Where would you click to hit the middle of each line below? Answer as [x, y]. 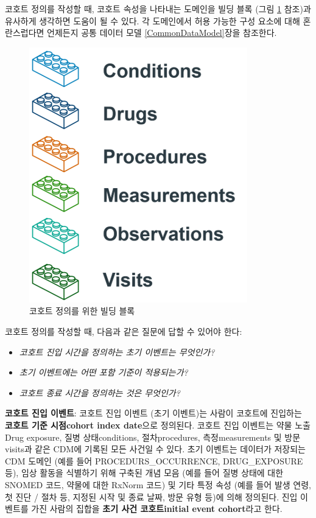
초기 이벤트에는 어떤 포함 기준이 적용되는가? [104, 372]
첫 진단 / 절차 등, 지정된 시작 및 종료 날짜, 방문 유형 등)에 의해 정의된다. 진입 [151, 496]
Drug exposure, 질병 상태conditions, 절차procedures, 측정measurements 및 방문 [153, 437]
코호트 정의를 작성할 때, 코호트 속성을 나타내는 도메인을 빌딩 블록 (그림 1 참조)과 [158, 9]
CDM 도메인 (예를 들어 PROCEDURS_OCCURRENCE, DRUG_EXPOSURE [154, 460]
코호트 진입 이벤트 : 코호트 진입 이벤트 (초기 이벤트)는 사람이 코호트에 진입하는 [153, 413]
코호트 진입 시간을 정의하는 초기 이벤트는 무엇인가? [117, 352]
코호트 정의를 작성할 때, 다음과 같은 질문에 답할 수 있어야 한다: [124, 331]
